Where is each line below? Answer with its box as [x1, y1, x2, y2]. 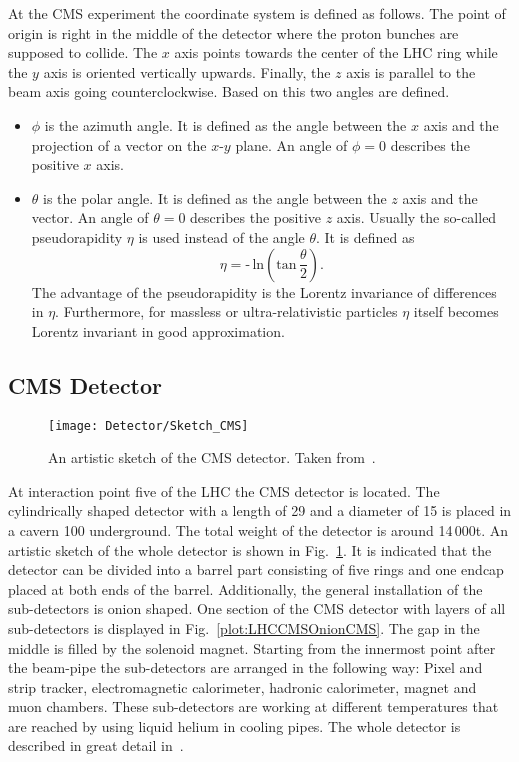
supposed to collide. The [8, 42, 158, 63]
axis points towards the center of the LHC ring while [174, 42, 498, 63]
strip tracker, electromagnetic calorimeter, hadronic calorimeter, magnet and [8, 676, 477, 697]
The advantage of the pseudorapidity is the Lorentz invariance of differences [31, 281, 497, 302]
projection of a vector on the [31, 134, 207, 155]
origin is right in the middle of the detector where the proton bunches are [8, 22, 459, 43]
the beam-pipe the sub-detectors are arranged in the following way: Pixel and [8, 657, 483, 678]
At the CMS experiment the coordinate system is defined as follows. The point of [8, 3, 506, 23]
